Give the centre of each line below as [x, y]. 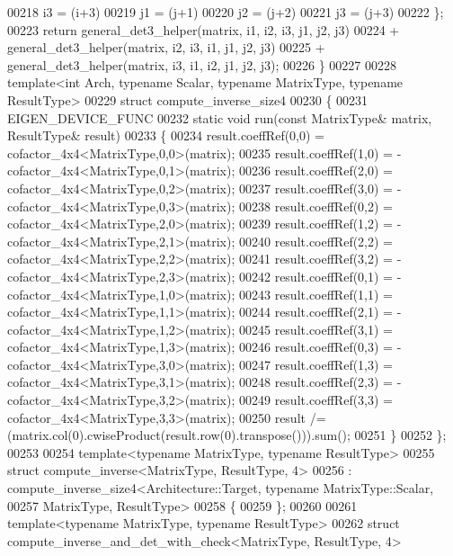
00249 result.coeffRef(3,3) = [316, 400]
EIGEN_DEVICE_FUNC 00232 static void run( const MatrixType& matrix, [220, 117]
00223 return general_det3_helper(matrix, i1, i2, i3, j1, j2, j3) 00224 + [204, 29]
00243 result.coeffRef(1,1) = [316, 294]
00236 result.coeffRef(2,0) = [316, 170]
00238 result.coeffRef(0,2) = [316, 206]
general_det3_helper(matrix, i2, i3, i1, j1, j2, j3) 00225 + [166, 47]
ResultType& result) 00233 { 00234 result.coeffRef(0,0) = [166, 135]
